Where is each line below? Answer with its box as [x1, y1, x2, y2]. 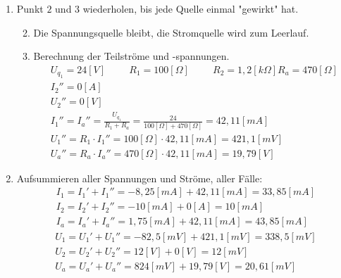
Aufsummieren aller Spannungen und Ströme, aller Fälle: [16, 170, 263, 185]
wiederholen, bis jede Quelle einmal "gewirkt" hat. [82, 1, 299, 15]
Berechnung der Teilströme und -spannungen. [33, 49, 230, 63]
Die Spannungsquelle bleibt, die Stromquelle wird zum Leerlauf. [33, 25, 309, 39]
